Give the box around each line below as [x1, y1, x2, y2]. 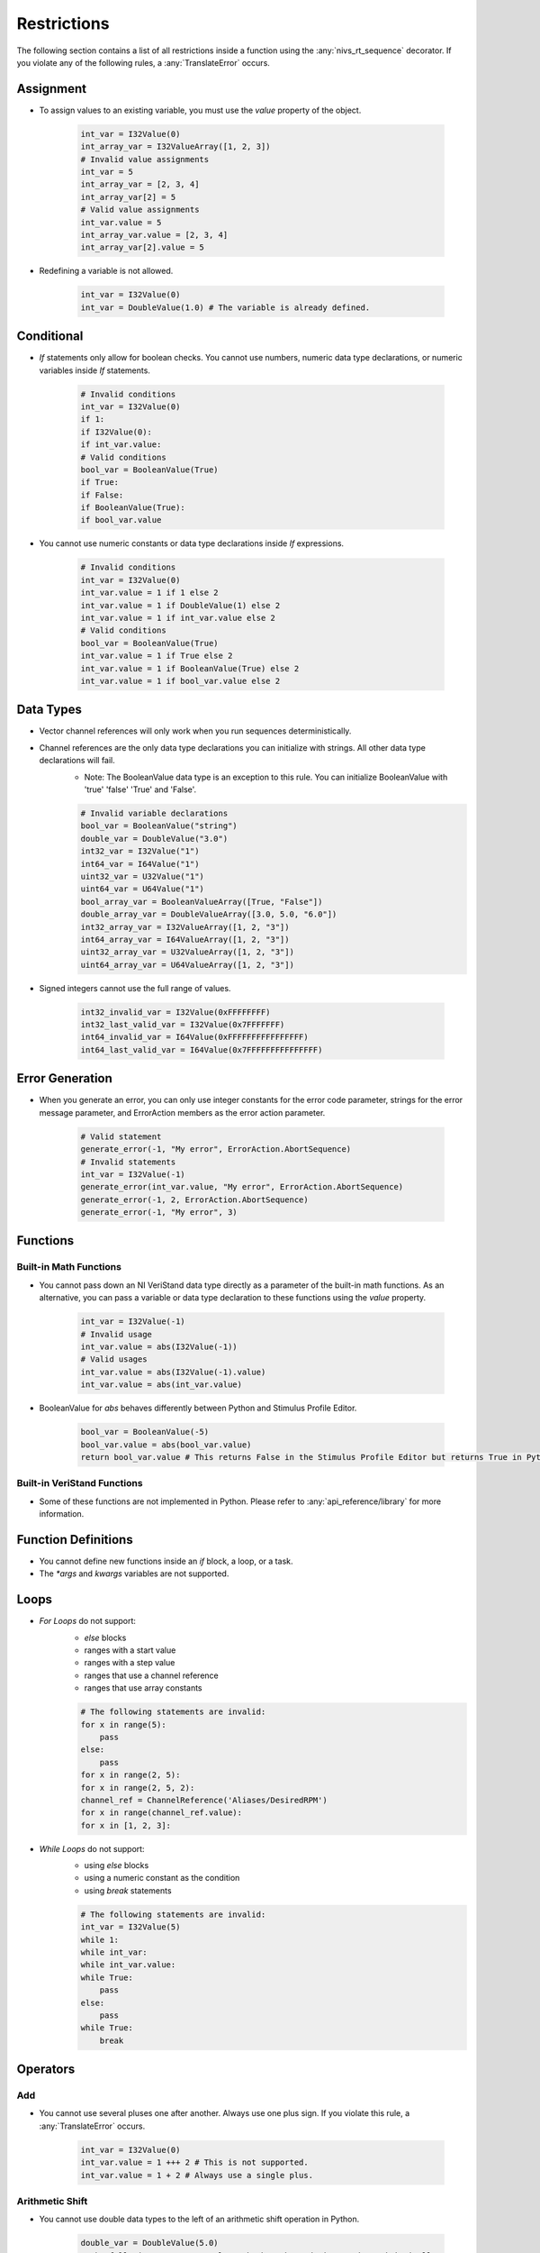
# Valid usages [80, 1355, 148, 1364]
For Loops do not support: [39, 1616, 137, 1627]
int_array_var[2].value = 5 [80, 242, 204, 252]
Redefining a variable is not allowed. [39, 266, 174, 277]
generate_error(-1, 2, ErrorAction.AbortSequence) [80, 1194, 310, 1205]
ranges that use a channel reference [84, 1670, 220, 1681]
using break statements [84, 1884, 172, 1896]
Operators [16, 2062, 76, 2077]
